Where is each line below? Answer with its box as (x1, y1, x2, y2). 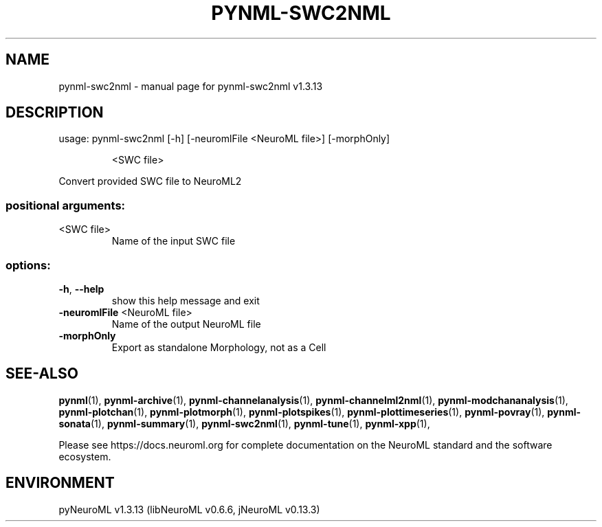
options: (5, 258, 51, 272)
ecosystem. (58, 450, 111, 462)
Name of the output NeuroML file (111, 317, 261, 330)
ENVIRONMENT (5, 474, 115, 492)
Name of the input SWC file (111, 235, 236, 247)
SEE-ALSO (5, 365, 78, 383)
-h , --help (58, 282, 104, 295)
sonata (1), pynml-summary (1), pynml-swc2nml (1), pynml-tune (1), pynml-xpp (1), (58, 417, 430, 429)
